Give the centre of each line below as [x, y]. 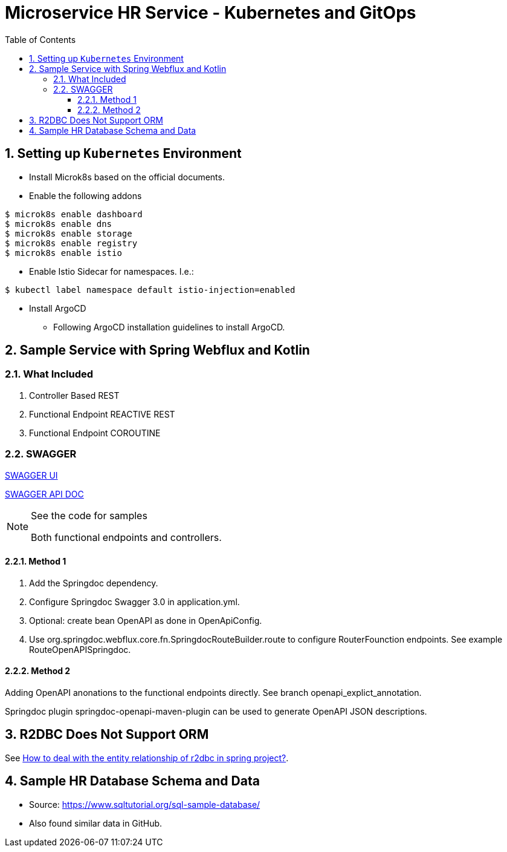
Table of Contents [40, 39]
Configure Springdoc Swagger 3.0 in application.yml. [134, 601]
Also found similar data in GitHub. [96, 823]
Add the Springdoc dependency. [94, 583]
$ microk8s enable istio [63, 253]
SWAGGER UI [31, 475]
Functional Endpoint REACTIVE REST [102, 414]
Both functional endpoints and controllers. [126, 537]
